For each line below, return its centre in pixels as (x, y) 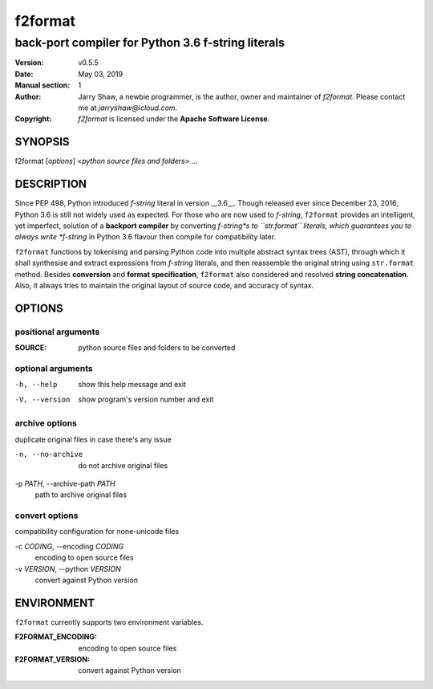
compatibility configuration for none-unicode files (97, 532)
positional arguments (57, 332)
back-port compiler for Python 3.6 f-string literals (150, 43)
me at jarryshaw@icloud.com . (128, 108)
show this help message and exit (132, 385)
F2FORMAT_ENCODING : (56, 637)
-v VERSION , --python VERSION (68, 569)
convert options (47, 516)
